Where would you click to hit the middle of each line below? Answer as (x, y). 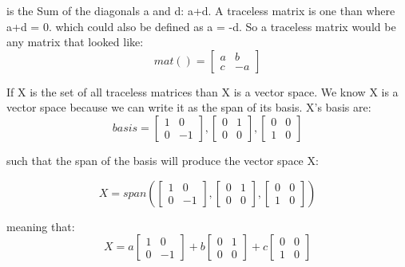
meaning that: (41, 226)
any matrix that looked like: (75, 42)
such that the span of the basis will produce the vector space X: (163, 160)
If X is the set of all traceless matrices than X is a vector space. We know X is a (202, 91)
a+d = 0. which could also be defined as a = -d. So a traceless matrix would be (201, 26)
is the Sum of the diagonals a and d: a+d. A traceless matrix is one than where (201, 10)
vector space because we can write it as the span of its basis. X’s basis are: (189, 107)
